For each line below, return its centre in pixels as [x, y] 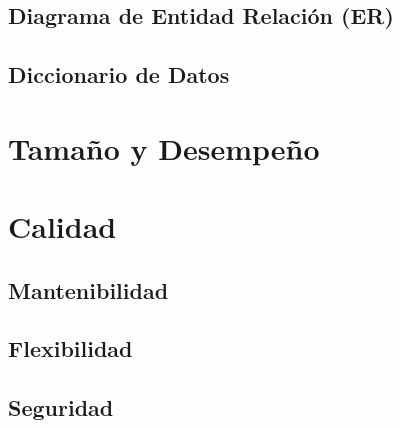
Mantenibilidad [88, 289]
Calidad [62, 226]
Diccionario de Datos [119, 74]
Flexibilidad [70, 348]
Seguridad [61, 407]
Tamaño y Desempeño [164, 147]
